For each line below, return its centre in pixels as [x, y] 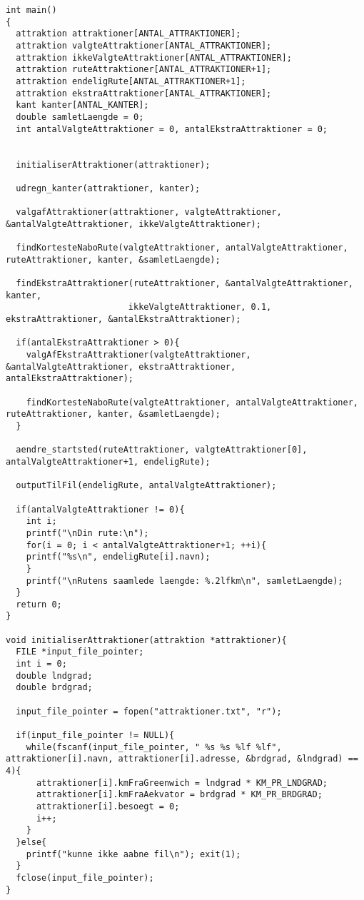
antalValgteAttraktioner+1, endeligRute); [108, 461]
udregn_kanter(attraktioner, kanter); [108, 188]
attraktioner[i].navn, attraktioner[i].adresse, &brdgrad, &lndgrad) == [182, 759]
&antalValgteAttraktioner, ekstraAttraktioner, [121, 366]
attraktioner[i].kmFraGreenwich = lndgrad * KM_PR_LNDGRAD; [182, 783]
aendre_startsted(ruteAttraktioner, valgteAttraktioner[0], [162, 450]
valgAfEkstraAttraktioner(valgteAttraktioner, [138, 355]
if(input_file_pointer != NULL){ [95, 735]
